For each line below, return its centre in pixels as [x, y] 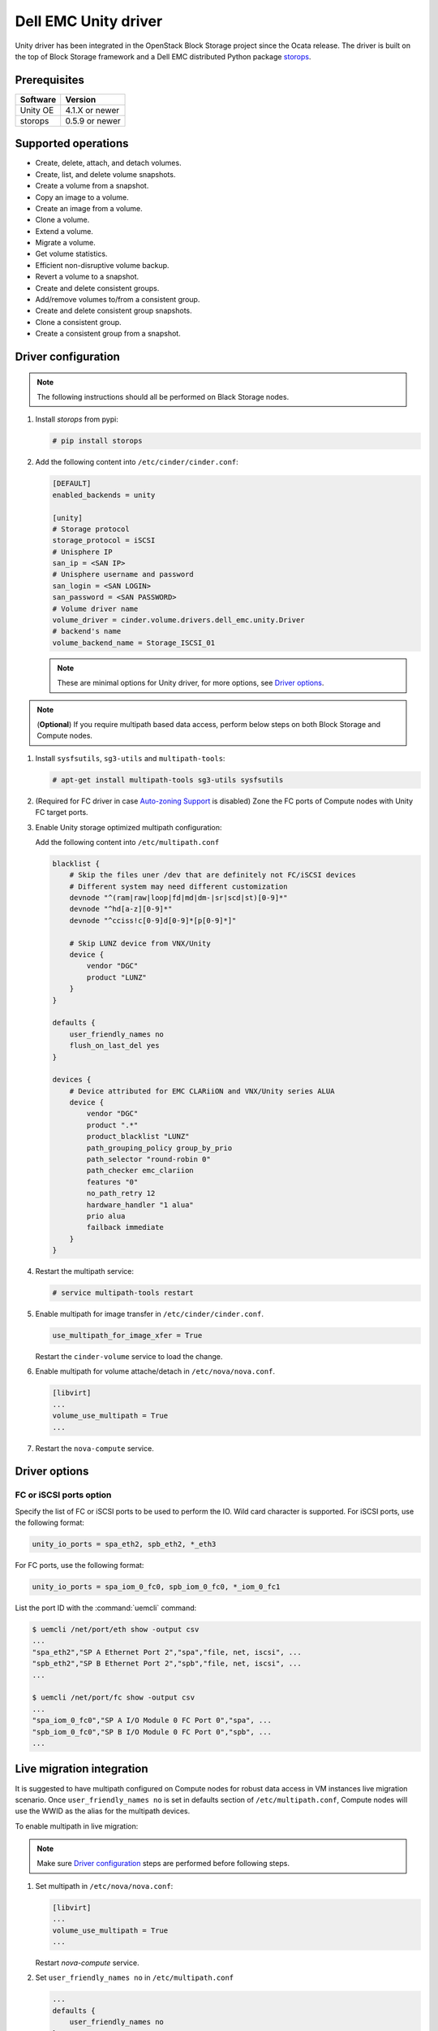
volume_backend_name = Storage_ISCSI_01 [133, 643]
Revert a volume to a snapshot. [87, 277]
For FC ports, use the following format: [79, 1565]
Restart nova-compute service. [87, 1963]
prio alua [106, 1216]
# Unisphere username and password [123, 574]
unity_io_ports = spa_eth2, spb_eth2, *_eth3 [124, 1544]
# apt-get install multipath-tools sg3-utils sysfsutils [168, 779]
